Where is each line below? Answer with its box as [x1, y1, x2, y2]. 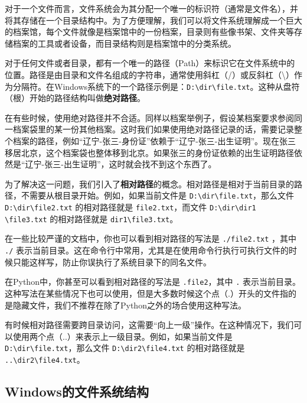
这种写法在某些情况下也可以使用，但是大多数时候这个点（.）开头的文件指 [5, 287, 288, 299]
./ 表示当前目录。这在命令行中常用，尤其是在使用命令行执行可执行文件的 [5, 244, 289, 256]
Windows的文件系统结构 [5, 382, 149, 400]
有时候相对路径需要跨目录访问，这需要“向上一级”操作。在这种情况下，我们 [5, 318, 294, 331]
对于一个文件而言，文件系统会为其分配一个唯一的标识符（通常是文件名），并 [5, 2, 298, 14]
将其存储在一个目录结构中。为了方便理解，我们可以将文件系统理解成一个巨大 [5, 14, 302, 26]
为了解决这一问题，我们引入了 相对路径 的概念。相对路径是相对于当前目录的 [5, 177, 294, 190]
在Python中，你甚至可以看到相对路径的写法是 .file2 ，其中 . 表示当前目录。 [5, 275, 301, 288]
